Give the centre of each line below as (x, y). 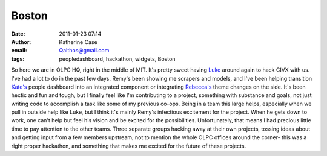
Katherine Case (78, 42)
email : (19, 51)
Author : (21, 42)
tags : (18, 59)
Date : (18, 34)
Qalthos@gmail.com (84, 51)
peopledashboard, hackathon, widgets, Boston (117, 59)
